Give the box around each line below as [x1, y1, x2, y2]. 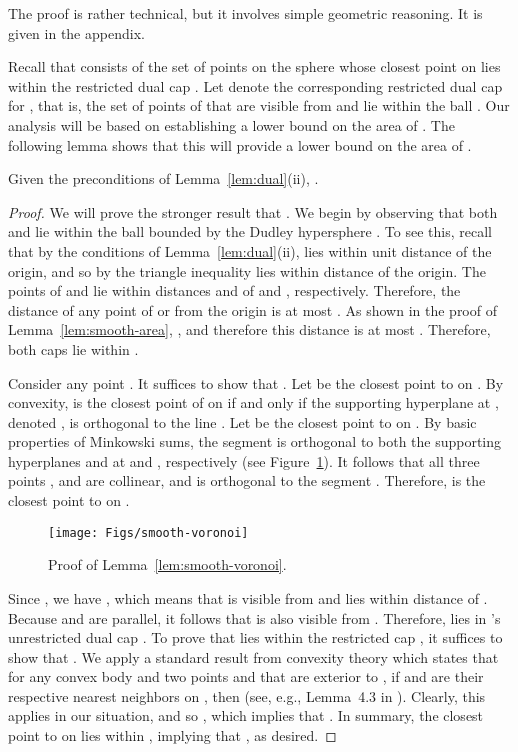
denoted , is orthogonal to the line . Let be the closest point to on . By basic [8, 411, 477, 432]
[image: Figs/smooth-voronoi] [48, 525, 249, 540]
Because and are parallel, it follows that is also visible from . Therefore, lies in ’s [8, 607, 501, 628]
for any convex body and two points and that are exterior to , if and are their [8, 666, 484, 687]
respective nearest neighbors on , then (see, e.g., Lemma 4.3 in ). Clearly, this [8, 685, 486, 706]
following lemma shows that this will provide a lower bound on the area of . [8, 134, 472, 155]
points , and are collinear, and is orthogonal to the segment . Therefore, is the [8, 470, 486, 491]
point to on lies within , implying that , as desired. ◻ [8, 725, 337, 746]
